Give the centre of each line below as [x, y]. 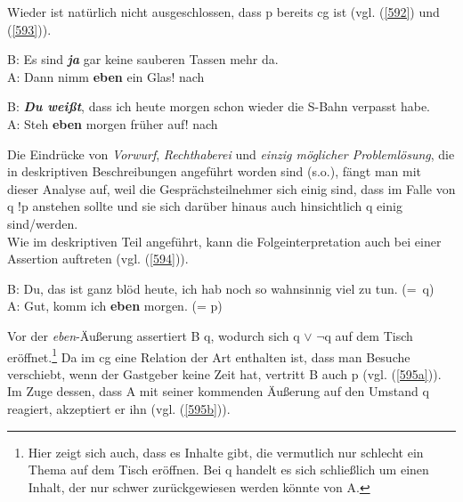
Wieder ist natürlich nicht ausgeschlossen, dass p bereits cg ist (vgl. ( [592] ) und [223, 12]
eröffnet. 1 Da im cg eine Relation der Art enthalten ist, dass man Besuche [209, 355]
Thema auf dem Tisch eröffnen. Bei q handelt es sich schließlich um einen [228, 470]
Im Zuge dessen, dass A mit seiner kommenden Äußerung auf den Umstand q [218, 391]
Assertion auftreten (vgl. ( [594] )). [98, 259]
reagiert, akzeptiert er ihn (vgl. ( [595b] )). [119, 408]
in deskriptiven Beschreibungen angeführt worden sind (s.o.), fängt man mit [215, 171]
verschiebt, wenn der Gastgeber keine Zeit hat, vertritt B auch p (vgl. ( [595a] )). [224, 373]
